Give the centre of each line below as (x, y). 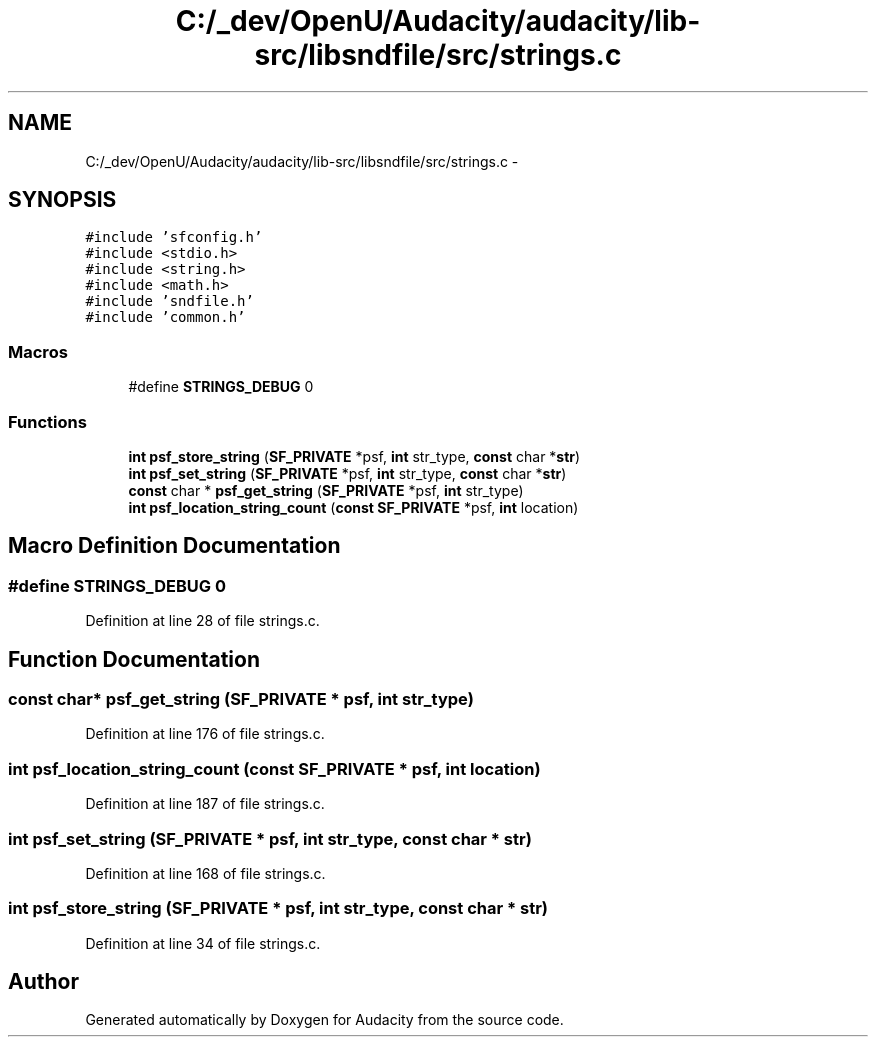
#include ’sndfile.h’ (169, 301)
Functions (47, 421)
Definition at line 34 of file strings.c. (203, 943)
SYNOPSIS (62, 200)
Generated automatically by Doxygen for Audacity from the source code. (324, 1020)
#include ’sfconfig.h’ (174, 237)
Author (43, 982)
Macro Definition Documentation (174, 546)
